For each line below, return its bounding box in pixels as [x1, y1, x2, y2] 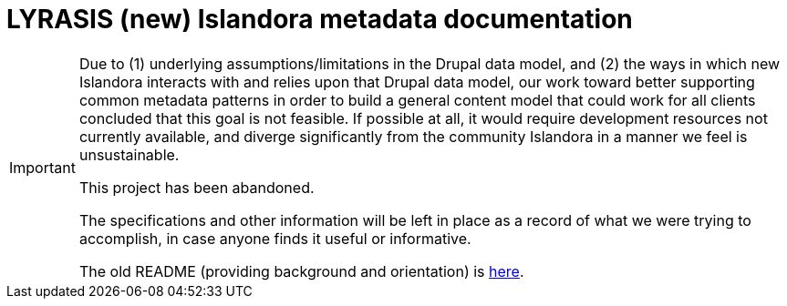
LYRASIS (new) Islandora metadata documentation [6, 4, 633, 35]
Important [9, 158, 76, 177]
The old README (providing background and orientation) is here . [78, 261, 524, 280]
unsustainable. [78, 145, 180, 164]
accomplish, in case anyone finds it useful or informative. [78, 229, 471, 248]
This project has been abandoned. [78, 178, 315, 197]
